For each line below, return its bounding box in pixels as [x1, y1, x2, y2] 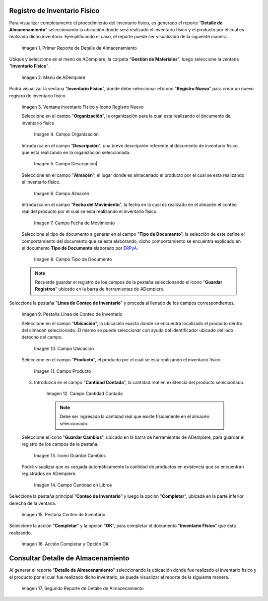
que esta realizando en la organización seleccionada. [21, 149, 131, 155]
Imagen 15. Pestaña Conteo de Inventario [21, 512, 106, 518]
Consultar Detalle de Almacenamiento [9, 554, 130, 563]
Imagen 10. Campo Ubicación [34, 345, 94, 351]
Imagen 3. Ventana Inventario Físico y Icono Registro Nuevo [21, 104, 144, 110]
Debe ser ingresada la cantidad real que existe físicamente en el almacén [60, 413, 209, 419]
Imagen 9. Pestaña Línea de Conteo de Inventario [21, 311, 123, 317]
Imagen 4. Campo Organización [34, 132, 99, 137]
